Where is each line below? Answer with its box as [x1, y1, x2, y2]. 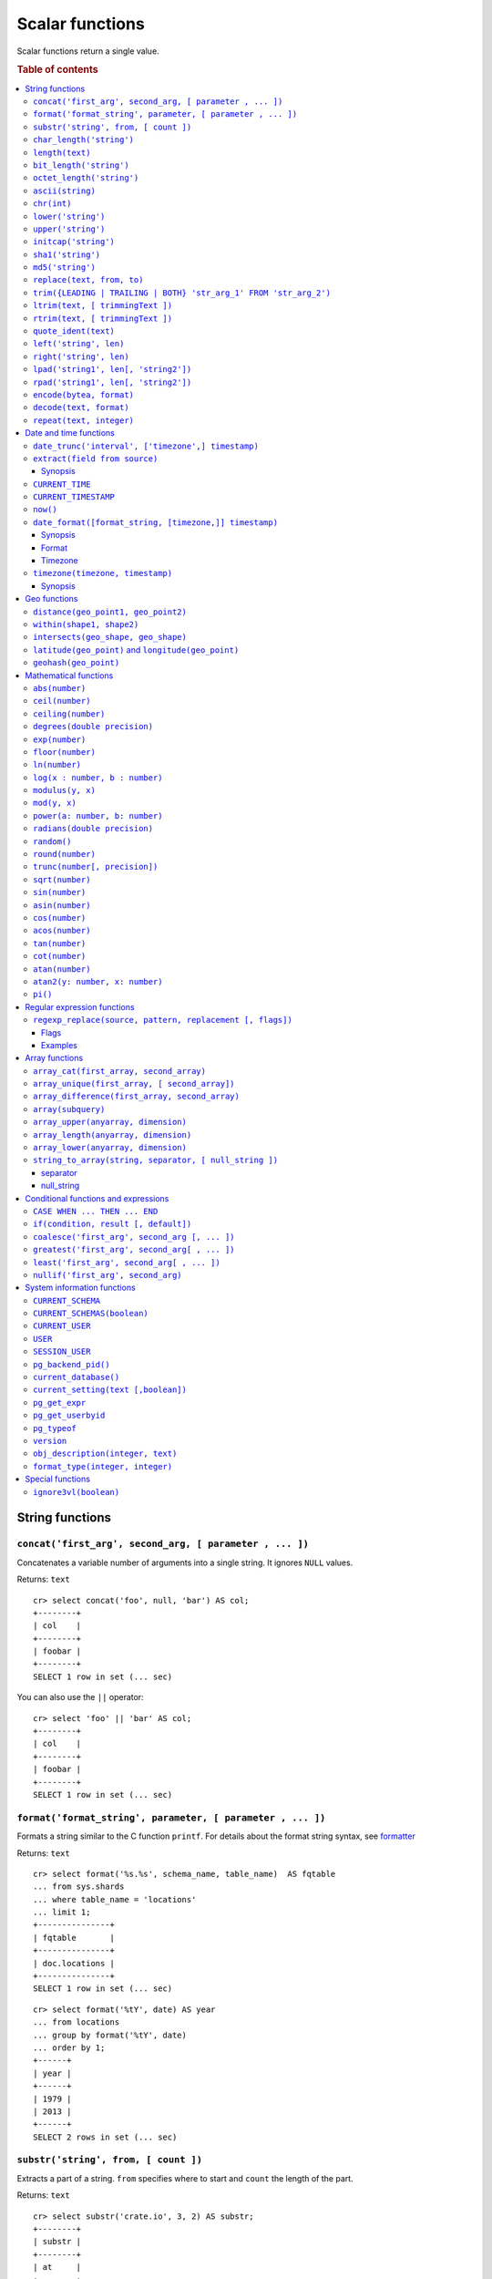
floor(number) [33, 747, 96, 757]
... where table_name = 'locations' [33, 1894, 197, 1904]
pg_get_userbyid [33, 1410, 106, 1421]
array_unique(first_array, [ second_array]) [33, 1078, 236, 1089]
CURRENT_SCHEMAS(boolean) [33, 1308, 149, 1319]
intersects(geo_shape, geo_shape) [33, 632, 187, 643]
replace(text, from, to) [33, 274, 144, 285]
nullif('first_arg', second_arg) [33, 1270, 182, 1280]
